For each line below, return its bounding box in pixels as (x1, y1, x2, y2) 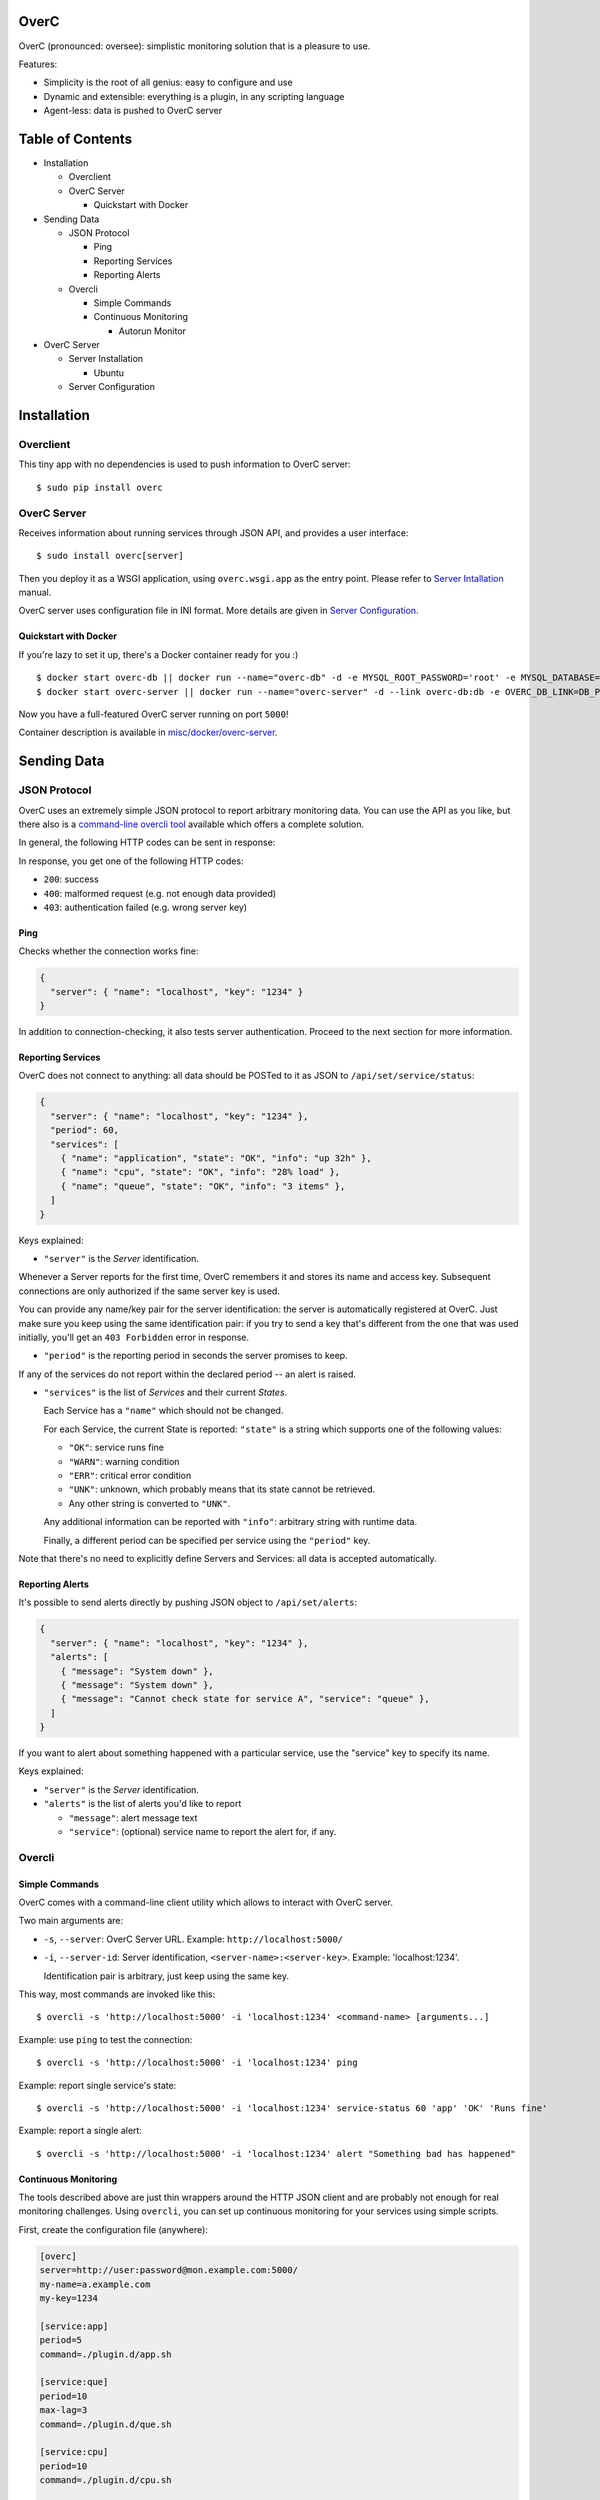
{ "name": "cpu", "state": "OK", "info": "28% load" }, (60, 1166, 341, 1178)
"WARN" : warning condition (68, 1455, 180, 1467)
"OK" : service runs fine (68, 1441, 165, 1454)
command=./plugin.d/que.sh (39, 2418, 172, 2430)
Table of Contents (18, 130, 133, 147)
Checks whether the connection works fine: (18, 945, 199, 957)
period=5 (39, 2335, 83, 2346)
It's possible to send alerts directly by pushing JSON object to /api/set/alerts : (18, 1596, 358, 1609)
